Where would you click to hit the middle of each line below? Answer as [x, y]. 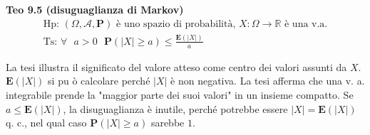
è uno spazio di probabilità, [176, 24]
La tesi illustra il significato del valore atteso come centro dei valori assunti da [176, 66]
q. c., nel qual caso [46, 123]
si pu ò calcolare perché [99, 81]
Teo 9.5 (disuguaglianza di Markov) [95, 9]
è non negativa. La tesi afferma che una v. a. [268, 81]
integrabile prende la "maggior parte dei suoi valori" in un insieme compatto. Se [180, 94]
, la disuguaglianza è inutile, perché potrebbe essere [175, 108]
